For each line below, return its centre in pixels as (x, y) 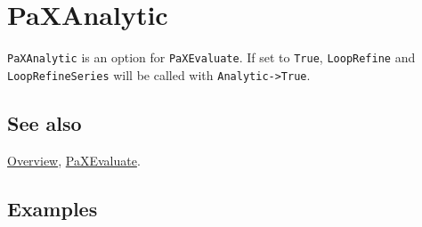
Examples (53, 208)
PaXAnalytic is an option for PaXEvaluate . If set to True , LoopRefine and (211, 57)
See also (45, 122)
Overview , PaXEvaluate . (74, 160)
